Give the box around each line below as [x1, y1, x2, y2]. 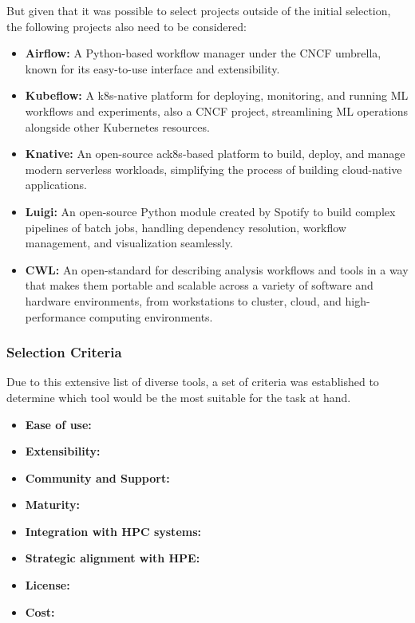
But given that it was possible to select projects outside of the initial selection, [6, 2, 391, 18]
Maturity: [25, 496, 80, 513]
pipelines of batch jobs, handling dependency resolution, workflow [25, 219, 346, 235]
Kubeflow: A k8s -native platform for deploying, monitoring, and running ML [25, 87, 409, 104]
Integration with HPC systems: [25, 522, 201, 539]
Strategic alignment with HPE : [25, 550, 200, 566]
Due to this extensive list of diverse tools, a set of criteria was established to [6, 373, 379, 390]
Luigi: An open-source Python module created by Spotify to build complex [25, 203, 396, 219]
